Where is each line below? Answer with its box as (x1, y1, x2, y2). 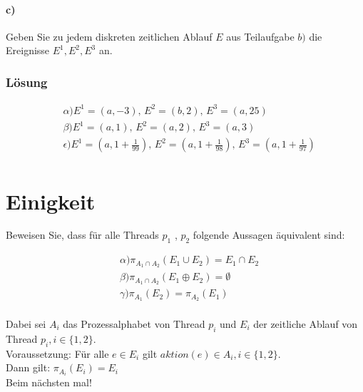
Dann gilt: (6, 360, 51, 375)
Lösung (6, 73, 48, 91)
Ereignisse (6, 43, 50, 58)
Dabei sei (6, 316, 46, 331)
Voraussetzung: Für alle (6, 346, 109, 361)
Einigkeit (6, 186, 96, 215)
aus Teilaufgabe (226, 29, 295, 43)
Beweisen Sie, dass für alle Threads (6, 227, 159, 242)
